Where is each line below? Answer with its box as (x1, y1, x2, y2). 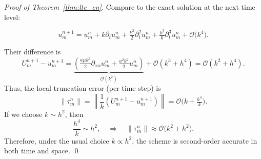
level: (4, 11, 21, 22)
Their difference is (4, 46, 61, 57)
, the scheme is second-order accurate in (132, 135, 257, 146)
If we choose (4, 108, 43, 119)
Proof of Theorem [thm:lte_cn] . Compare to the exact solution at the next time (4, 2, 255, 12)
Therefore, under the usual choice (4, 135, 109, 146)
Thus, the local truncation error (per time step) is (4, 83, 161, 93)
